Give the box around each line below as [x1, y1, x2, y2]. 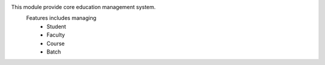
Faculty [46, 31, 66, 39]
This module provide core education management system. [11, 4, 156, 10]
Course [46, 40, 65, 47]
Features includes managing [26, 14, 96, 22]
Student [46, 23, 66, 30]
